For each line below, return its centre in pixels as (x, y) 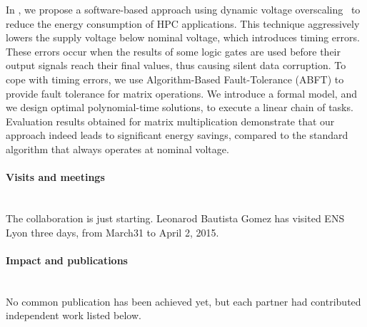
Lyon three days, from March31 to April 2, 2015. (112, 232)
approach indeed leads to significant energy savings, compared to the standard (177, 135)
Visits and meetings (55, 177)
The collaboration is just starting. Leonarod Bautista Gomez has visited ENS (175, 218)
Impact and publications (67, 260)
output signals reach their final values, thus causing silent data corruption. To (176, 65)
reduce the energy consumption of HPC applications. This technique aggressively (183, 23)
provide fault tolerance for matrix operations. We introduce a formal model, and (181, 93)
